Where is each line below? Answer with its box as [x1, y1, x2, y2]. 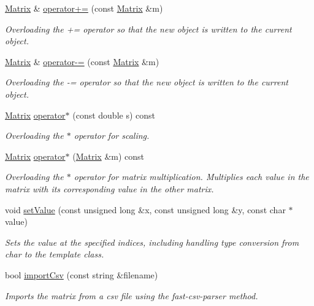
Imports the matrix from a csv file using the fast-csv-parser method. [5, 289, 258, 302]
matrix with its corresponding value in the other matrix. [5, 182, 214, 195]
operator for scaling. [74, 129, 150, 142]
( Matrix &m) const [72, 149, 145, 162]
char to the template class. [5, 248, 104, 261]
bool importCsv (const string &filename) [5, 268, 158, 281]
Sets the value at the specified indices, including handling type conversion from [5, 235, 299, 248]
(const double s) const [72, 108, 156, 121]
